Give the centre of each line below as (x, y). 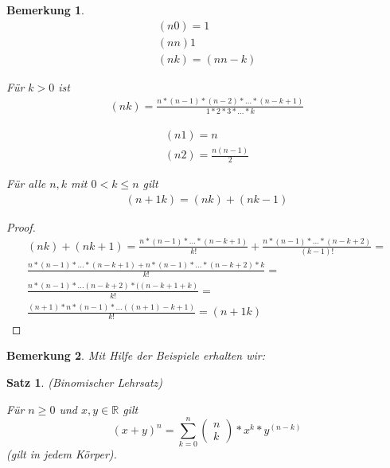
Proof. (21, 226)
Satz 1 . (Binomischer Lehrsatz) (85, 382)
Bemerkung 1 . (46, 10)
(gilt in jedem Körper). (62, 454)
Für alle (26, 183)
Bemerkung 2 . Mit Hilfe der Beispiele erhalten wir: (136, 355)
